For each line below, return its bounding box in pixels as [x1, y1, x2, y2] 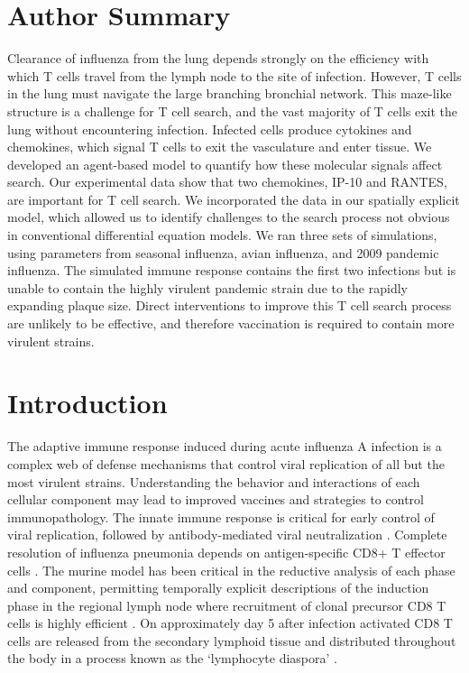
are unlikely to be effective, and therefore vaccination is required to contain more [7, 314, 455, 333]
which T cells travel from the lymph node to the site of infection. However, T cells [7, 66, 462, 85]
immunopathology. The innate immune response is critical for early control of [7, 507, 435, 526]
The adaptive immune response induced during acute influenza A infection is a [7, 437, 442, 456]
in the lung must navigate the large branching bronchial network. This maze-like [7, 84, 452, 103]
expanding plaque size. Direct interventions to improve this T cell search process [7, 296, 452, 315]
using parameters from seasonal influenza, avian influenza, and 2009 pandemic [7, 243, 439, 262]
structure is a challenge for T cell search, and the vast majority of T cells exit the [7, 101, 458, 120]
